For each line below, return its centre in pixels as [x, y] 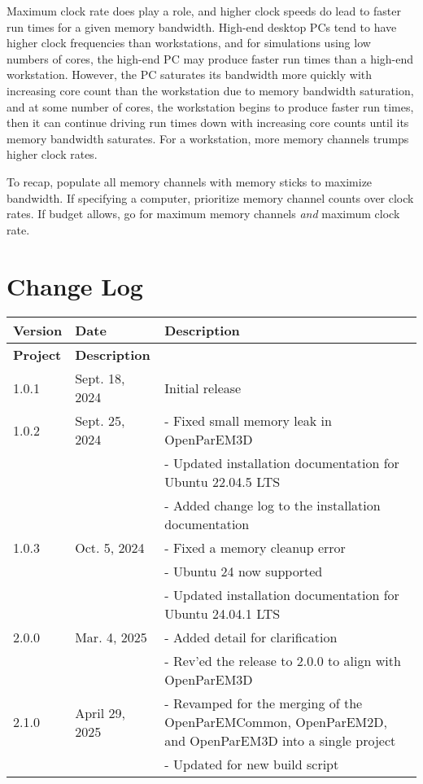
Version [38, 331]
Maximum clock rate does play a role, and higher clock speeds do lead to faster [204, 11]
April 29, [100, 712]
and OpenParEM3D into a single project [280, 741]
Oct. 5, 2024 [110, 548]
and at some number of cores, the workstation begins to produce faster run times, [210, 106]
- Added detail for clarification [251, 637]
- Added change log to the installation [273, 506]
